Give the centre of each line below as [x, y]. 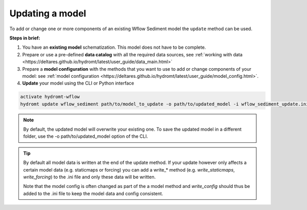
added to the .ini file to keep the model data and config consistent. [93, 193]
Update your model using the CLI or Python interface [78, 83]
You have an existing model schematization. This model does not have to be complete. [114, 47]
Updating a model [48, 13]
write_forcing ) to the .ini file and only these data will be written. [90, 177]
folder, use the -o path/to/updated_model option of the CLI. [86, 136]
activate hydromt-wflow [50, 97]
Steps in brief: [25, 38]
